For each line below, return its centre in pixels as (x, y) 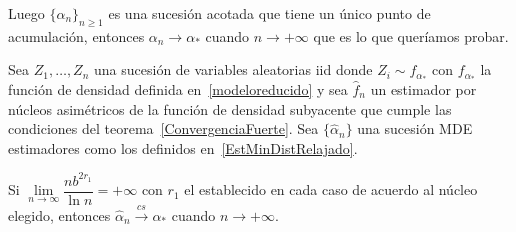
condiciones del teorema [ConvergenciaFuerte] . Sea (163, 128)
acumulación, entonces (76, 35)
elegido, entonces (59, 214)
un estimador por (423, 88)
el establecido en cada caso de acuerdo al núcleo (331, 189)
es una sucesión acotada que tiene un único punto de (269, 13)
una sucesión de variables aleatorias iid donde (233, 69)
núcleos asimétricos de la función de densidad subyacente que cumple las (230, 108)
